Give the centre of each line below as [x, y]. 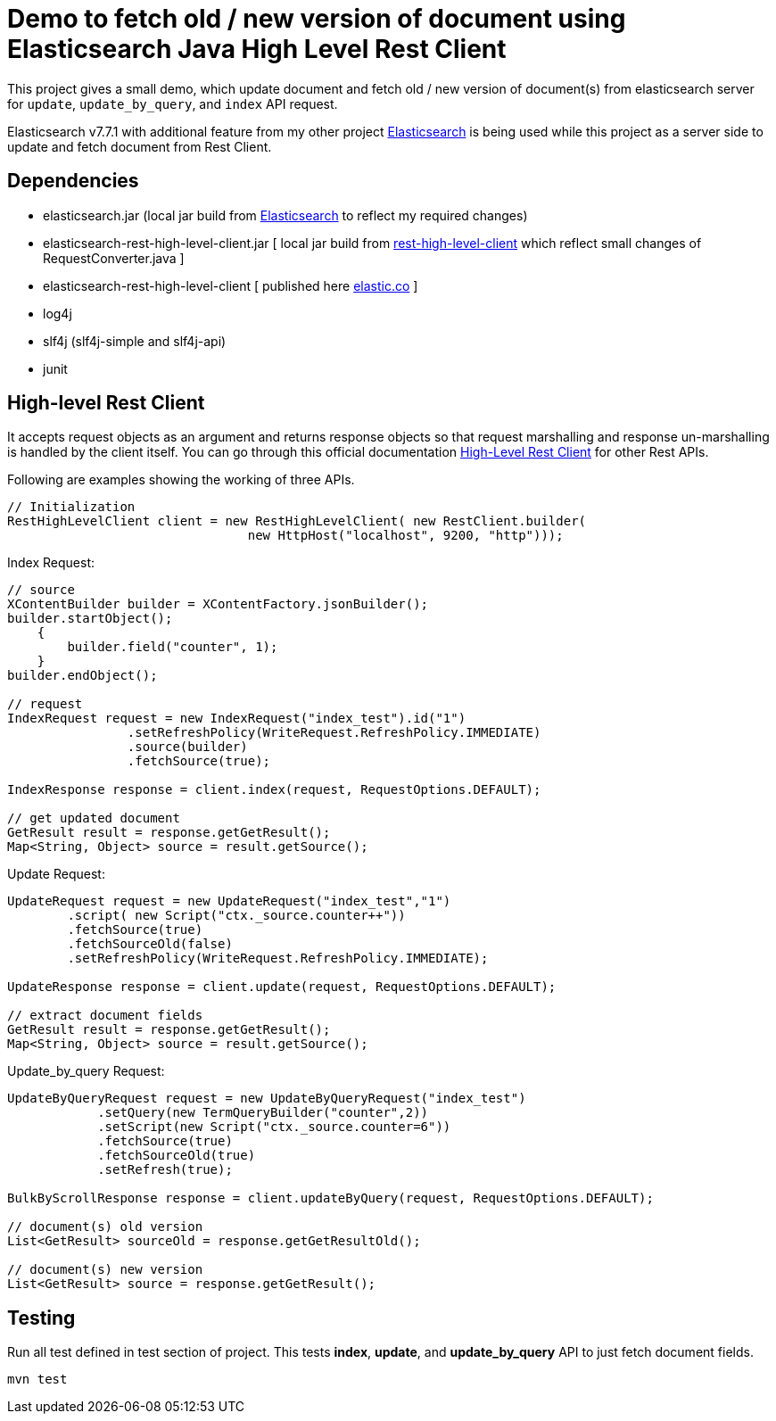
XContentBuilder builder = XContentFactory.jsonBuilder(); [218, 604]
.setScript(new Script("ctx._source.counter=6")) [274, 1127]
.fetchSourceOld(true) [177, 1156]
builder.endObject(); [83, 676]
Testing [41, 1318]
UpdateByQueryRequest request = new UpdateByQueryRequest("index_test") [267, 1099]
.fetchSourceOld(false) [150, 944]
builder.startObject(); [90, 619]
